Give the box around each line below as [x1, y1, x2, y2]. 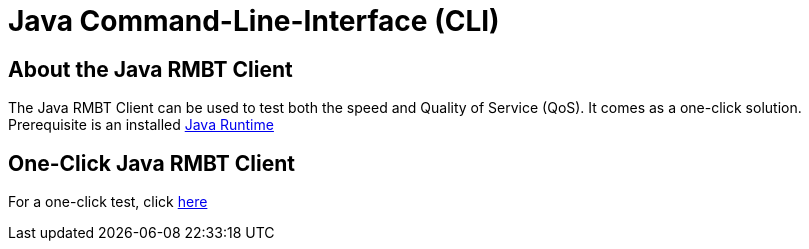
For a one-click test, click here [8, 193, 208, 211]
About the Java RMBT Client [8, 56, 293, 82]
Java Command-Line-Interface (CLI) [8, 4, 500, 38]
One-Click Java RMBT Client [8, 150, 295, 176]
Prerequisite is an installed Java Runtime [8, 116, 274, 134]
